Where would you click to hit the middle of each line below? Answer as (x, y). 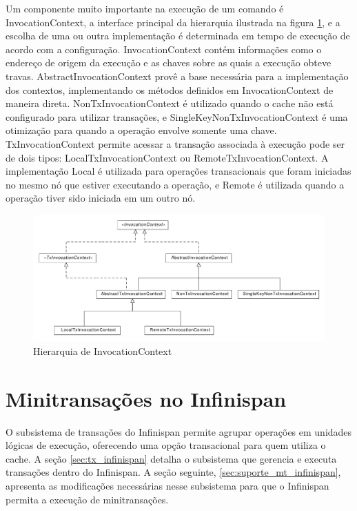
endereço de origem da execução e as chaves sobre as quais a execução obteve (169, 62)
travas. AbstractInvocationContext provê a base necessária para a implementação (177, 76)
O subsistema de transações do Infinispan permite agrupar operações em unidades (179, 431)
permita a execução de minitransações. (87, 499)
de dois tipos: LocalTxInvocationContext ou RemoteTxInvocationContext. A (167, 157)
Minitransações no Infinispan (146, 398)
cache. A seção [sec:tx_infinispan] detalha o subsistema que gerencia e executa (171, 458)
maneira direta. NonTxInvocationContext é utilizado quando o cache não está (170, 103)
